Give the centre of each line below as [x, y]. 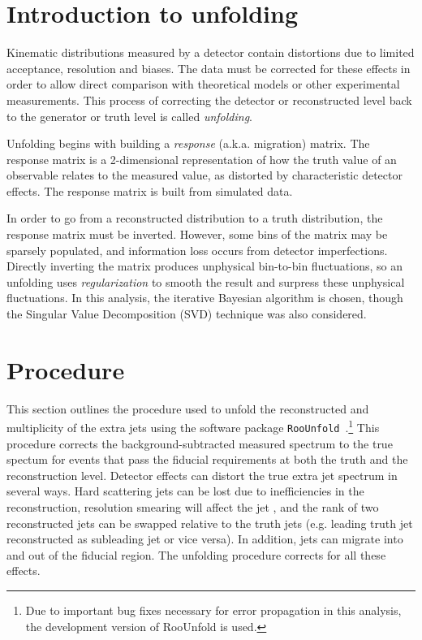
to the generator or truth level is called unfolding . [129, 116]
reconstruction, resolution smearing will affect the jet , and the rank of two [193, 507]
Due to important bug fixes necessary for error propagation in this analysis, [213, 610]
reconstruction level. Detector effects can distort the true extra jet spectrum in [202, 475]
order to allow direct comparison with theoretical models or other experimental [203, 84]
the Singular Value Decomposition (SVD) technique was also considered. [187, 314]
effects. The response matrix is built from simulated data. [150, 190]
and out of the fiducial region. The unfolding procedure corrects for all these [196, 554]
